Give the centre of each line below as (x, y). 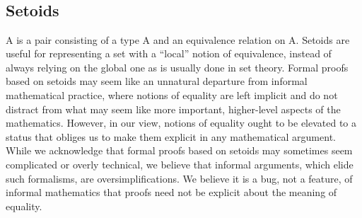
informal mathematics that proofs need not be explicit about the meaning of (171, 192)
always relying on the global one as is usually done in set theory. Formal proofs (177, 67)
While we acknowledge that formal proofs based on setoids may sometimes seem (179, 150)
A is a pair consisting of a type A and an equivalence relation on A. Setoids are (178, 39)
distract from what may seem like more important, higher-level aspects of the (173, 109)
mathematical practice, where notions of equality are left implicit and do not (172, 94)
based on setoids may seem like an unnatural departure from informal (157, 81)
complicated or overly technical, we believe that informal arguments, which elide (180, 164)
